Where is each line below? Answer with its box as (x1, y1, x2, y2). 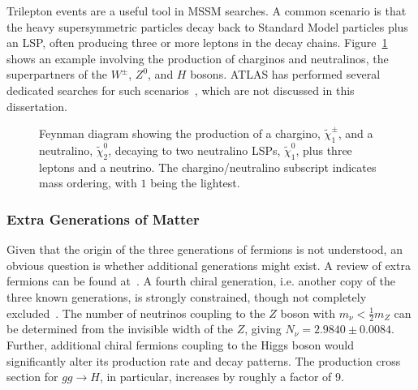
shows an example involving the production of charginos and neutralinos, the (6, 49, 389, 66)
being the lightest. (150, 174, 240, 191)
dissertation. (6, 97, 67, 114)
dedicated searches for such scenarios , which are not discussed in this (6, 81, 355, 98)
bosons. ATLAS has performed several (190, 66, 381, 83)
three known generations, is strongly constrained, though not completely (6, 288, 367, 305)
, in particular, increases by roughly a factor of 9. (99, 368, 344, 385)
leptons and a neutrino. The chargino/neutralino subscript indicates (39, 158, 377, 175)
